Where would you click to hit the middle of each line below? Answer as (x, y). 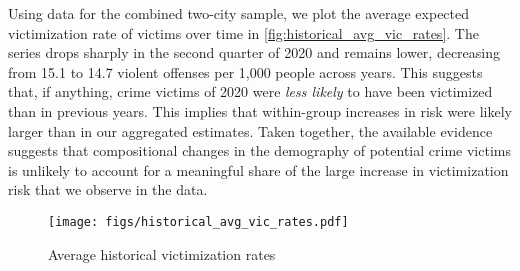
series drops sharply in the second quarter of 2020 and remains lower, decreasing (254, 52)
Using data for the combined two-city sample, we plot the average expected (239, 13)
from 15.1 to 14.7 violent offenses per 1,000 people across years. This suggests (245, 71)
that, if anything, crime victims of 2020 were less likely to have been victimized (250, 91)
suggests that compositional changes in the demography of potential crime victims (259, 150)
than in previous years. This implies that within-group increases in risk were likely (260, 110)
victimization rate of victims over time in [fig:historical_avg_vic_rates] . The (243, 32)
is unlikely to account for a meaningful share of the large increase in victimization (258, 169)
